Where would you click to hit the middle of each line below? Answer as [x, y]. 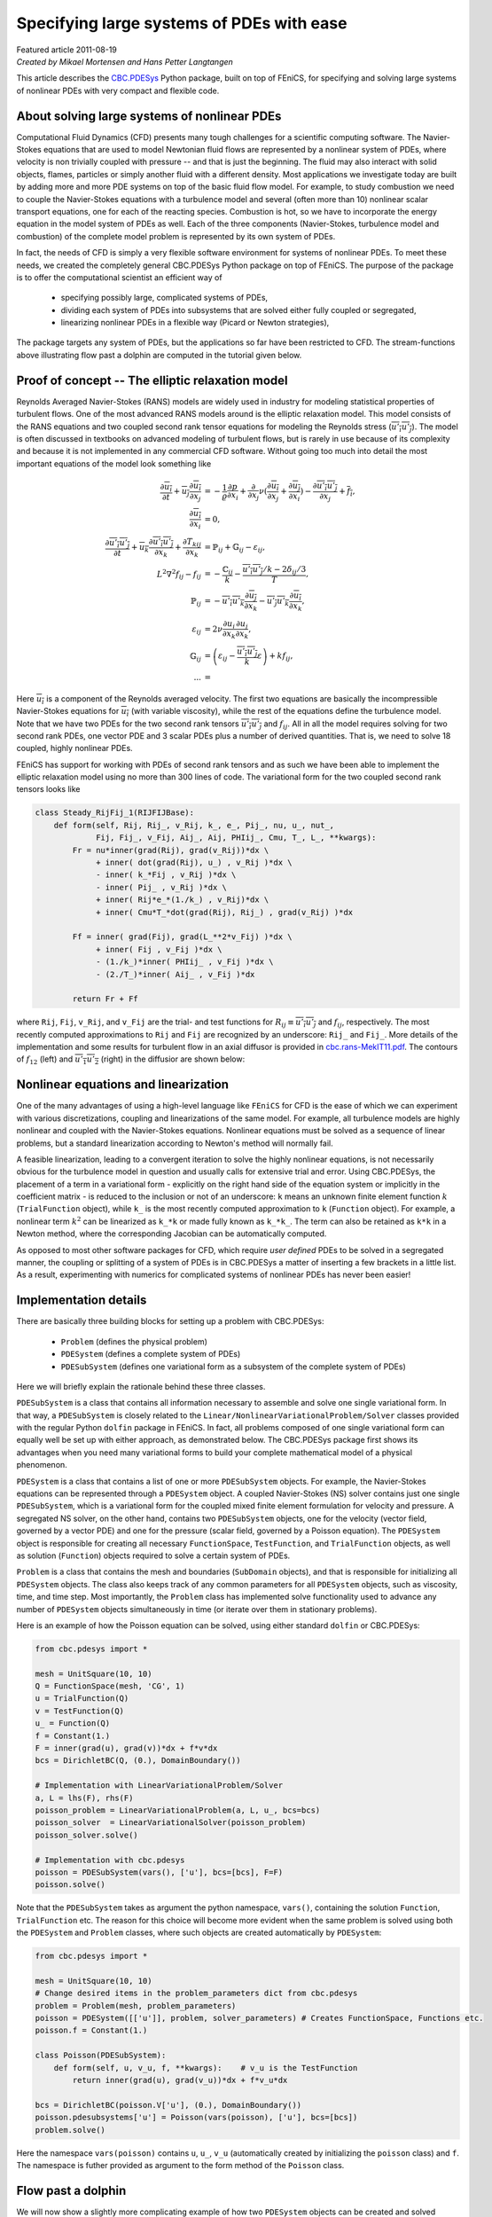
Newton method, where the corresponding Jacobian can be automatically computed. [172, 1234]
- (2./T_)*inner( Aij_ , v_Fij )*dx [176, 974]
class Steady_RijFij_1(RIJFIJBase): [115, 813]
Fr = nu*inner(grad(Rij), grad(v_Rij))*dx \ [171, 850]
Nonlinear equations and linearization [123, 1085]
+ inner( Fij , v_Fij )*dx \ [159, 949]
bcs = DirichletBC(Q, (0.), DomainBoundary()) [138, 1761]
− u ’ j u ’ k [274, 602]
